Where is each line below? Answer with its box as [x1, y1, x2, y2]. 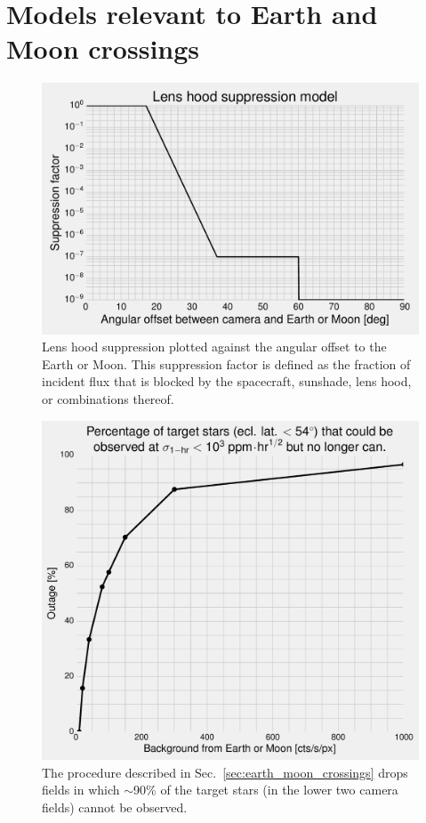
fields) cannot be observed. [42, 797, 188, 816]
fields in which [42, 780, 120, 799]
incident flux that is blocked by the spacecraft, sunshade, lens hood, [42, 372, 412, 391]
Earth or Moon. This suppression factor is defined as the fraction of [42, 354, 411, 373]
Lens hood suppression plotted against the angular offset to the [42, 337, 387, 356]
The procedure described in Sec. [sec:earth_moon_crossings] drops [42, 762, 408, 781]
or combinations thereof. [42, 390, 174, 408]
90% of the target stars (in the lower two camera [133, 780, 398, 799]
